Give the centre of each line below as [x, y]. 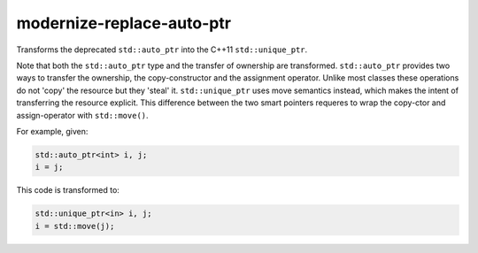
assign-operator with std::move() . [83, 115]
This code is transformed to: [68, 190]
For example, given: [52, 131]
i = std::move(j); [75, 226]
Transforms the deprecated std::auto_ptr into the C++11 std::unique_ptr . [162, 50]
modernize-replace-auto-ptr [124, 23]
